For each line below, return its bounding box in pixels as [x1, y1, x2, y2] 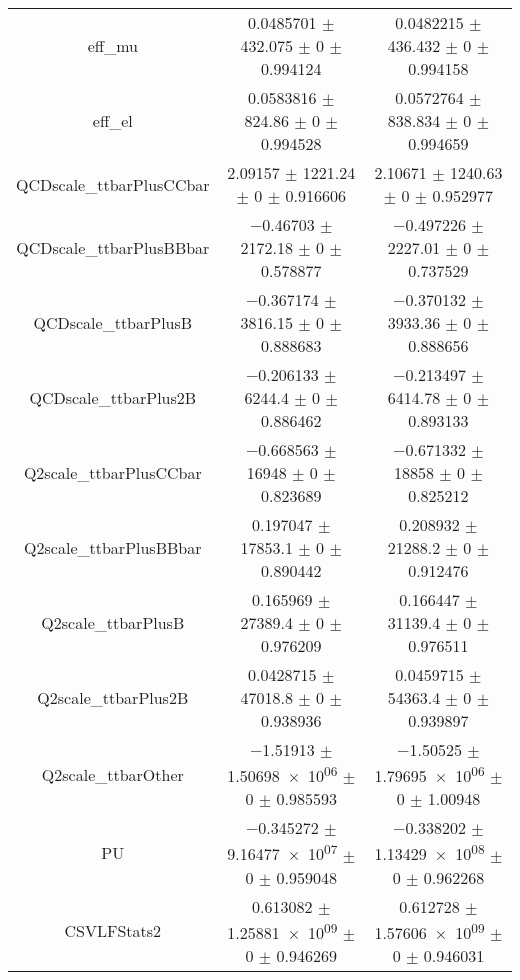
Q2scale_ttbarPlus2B [37, 686, 189, 709]
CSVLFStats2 [64, 919, 162, 943]
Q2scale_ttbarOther [41, 762, 184, 786]
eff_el [92, 109, 133, 132]
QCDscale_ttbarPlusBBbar [16, 236, 210, 259]
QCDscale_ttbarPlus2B [29, 386, 197, 409]
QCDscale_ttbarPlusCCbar [16, 172, 210, 196]
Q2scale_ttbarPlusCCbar [23, 461, 202, 484]
